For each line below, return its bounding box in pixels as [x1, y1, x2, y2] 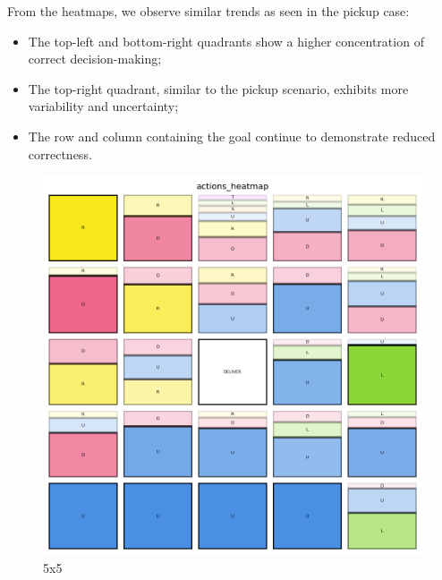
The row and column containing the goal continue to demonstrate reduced [28, 126, 436, 145]
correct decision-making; [28, 49, 162, 68]
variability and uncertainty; [28, 97, 179, 115]
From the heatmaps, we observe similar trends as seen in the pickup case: [7, 2, 410, 20]
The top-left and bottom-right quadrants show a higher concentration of [28, 31, 424, 50]
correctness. [28, 144, 92, 163]
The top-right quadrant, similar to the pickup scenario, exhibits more [28, 79, 409, 98]
